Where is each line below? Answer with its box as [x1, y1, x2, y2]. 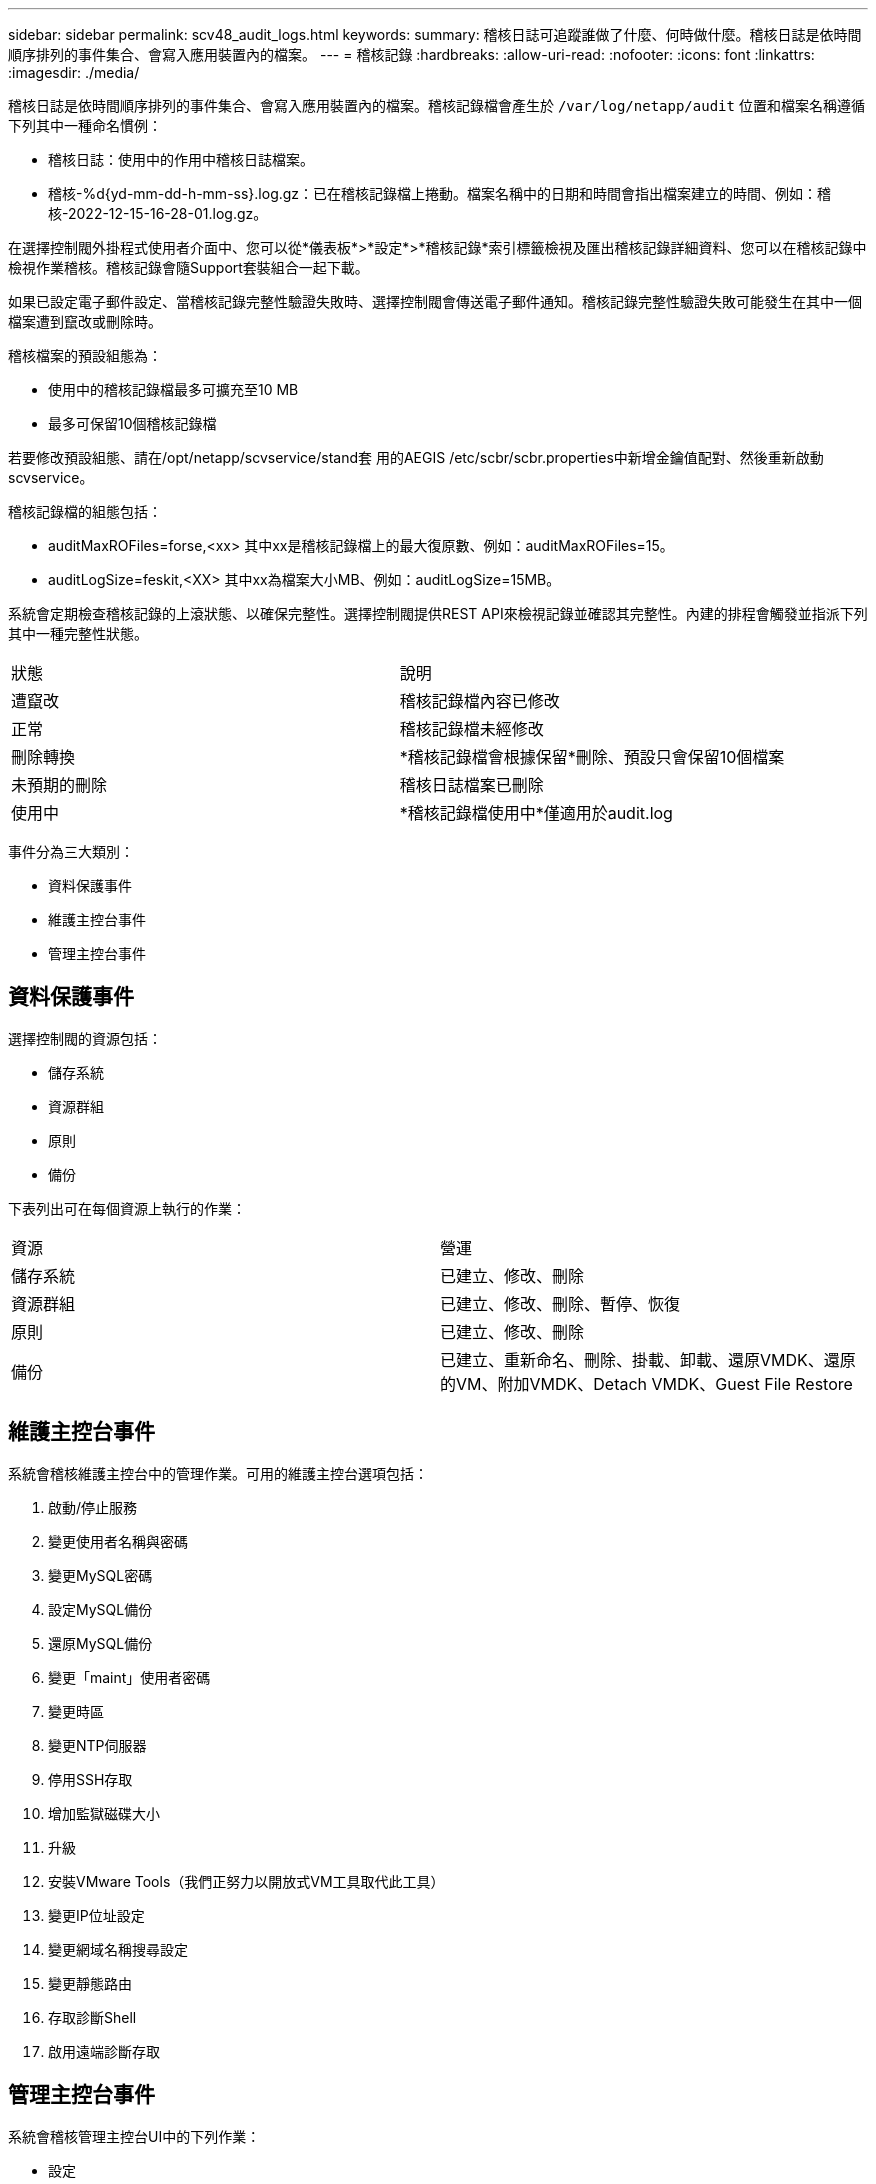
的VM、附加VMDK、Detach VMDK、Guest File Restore [440, 1373, 853, 1394]
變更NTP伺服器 [48, 1736, 147, 1754]
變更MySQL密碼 [48, 1566, 153, 1584]
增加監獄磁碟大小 [48, 1804, 160, 1822]
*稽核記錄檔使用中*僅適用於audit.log [399, 803, 673, 823]
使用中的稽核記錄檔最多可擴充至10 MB [48, 381, 299, 398]
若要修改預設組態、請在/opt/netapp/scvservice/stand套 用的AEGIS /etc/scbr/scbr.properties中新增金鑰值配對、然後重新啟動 [8, 449, 824, 466]
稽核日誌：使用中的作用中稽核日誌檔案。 [48, 151, 314, 168]
